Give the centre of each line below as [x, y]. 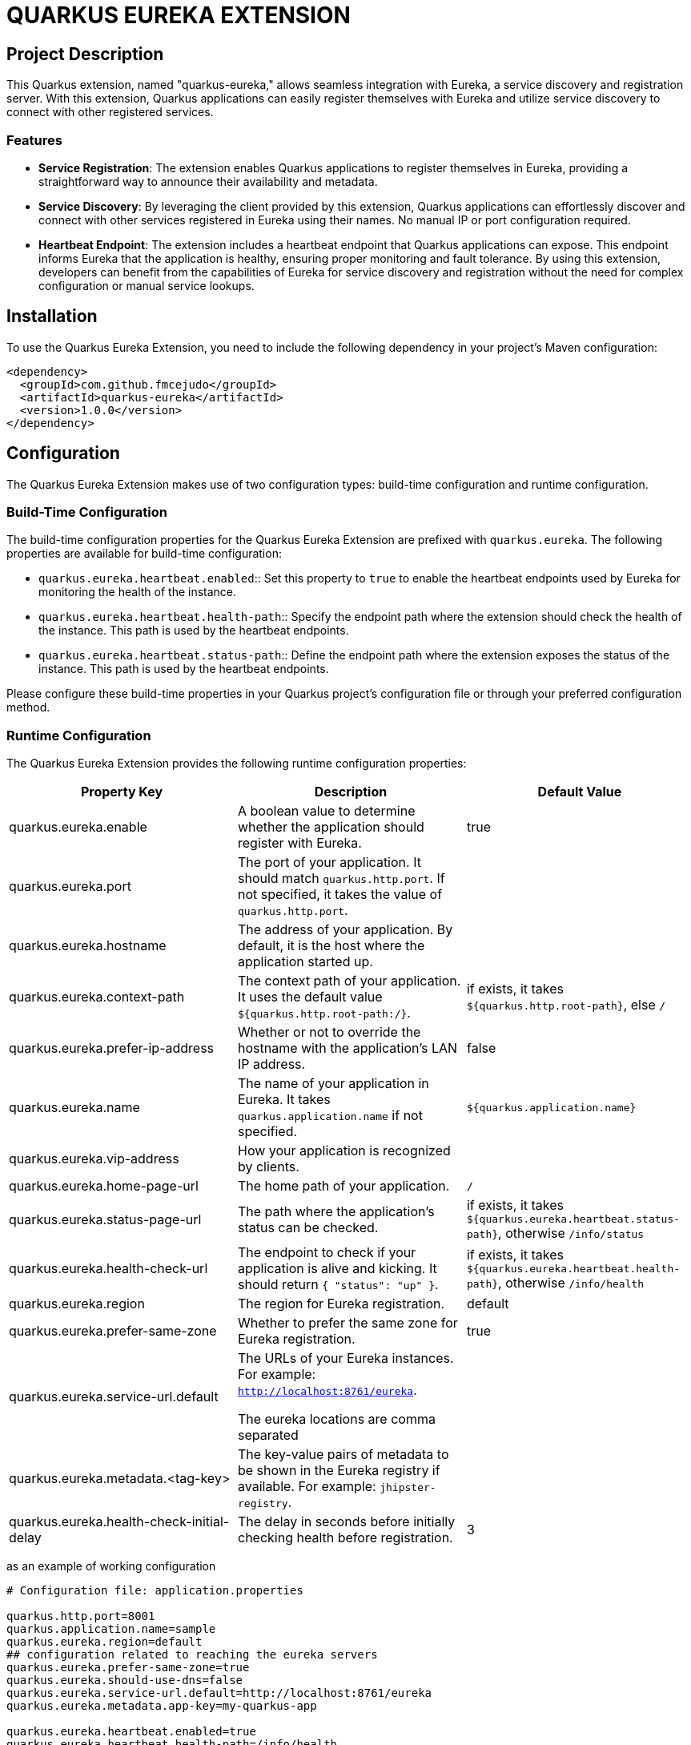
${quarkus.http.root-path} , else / [566, 1005]
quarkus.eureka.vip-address [94, 1159]
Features [34, 140]
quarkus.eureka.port [70, 887]
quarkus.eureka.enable [78, 827]
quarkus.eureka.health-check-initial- [119, 1522]
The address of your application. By [345, 930]
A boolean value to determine [326, 811]
